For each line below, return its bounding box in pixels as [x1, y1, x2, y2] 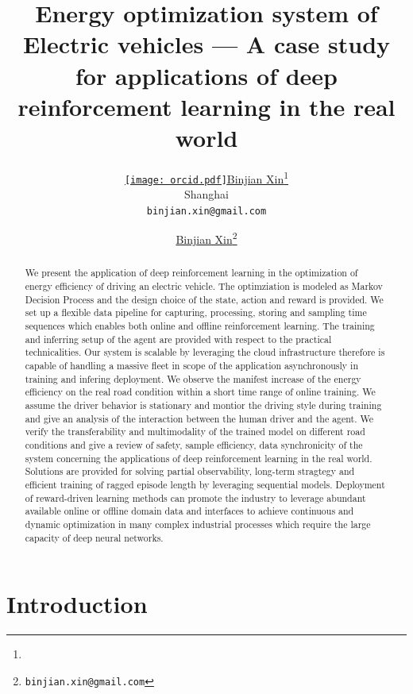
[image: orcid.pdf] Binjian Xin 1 [124, 168, 289, 187]
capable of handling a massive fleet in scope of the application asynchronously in [25, 359, 358, 372]
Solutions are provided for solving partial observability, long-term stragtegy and [25, 465, 355, 478]
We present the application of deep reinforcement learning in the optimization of [25, 266, 358, 280]
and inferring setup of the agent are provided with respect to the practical [25, 332, 332, 345]
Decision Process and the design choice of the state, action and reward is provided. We [25, 292, 384, 306]
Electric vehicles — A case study [22, 28, 391, 60]
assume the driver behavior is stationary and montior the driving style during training [25, 399, 382, 412]
